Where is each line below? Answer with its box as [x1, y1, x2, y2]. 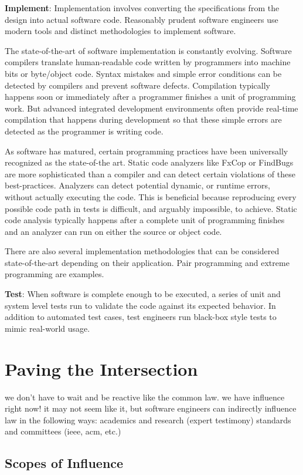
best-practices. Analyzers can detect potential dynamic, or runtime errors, [5, 179, 270, 191]
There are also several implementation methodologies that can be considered [5, 245, 280, 257]
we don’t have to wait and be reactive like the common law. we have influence [5, 390, 285, 403]
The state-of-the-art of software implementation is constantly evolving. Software [5, 44, 292, 56]
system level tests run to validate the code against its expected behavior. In [5, 299, 276, 311]
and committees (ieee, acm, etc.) [5, 425, 121, 437]
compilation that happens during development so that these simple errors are [5, 113, 282, 126]
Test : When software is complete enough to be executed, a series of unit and [5, 288, 281, 300]
